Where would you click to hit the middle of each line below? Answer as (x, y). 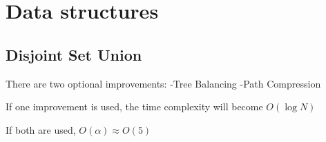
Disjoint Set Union (74, 54)
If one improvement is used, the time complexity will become (134, 106)
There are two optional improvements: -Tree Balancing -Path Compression (163, 83)
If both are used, (41, 129)
